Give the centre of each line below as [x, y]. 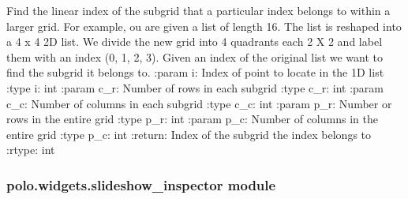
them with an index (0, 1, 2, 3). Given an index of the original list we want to [195, 56]
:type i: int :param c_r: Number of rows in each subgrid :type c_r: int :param [195, 87]
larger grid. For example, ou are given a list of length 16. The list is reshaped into [204, 26]
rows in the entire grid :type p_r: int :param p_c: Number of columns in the [192, 119]
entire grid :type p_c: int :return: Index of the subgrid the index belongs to [189, 134]
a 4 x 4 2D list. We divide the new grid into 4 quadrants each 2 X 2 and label [195, 41]
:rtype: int [31, 150]
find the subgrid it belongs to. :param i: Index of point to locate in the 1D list [195, 72]
